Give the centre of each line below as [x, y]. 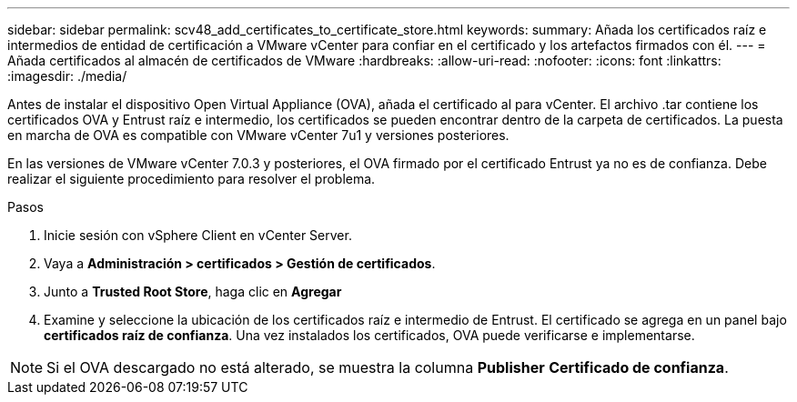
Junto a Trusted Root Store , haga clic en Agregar [193, 291]
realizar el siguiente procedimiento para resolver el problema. [192, 179]
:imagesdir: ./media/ [67, 76]
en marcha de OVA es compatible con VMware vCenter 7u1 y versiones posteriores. [258, 135]
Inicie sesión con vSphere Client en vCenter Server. [198, 235]
